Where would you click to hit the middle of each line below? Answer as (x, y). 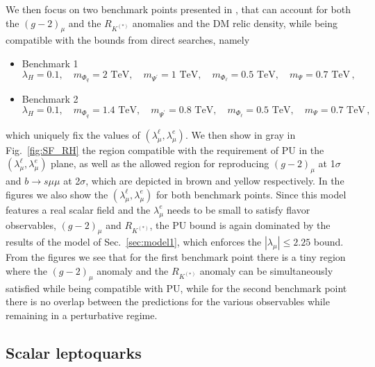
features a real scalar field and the (78, 209)
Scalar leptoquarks (74, 353)
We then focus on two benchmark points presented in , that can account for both (178, 9)
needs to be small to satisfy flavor (239, 209)
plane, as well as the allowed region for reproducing (160, 163)
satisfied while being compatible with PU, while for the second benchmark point (176, 288)
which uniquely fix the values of (73, 134)
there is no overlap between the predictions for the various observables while (168, 301)
